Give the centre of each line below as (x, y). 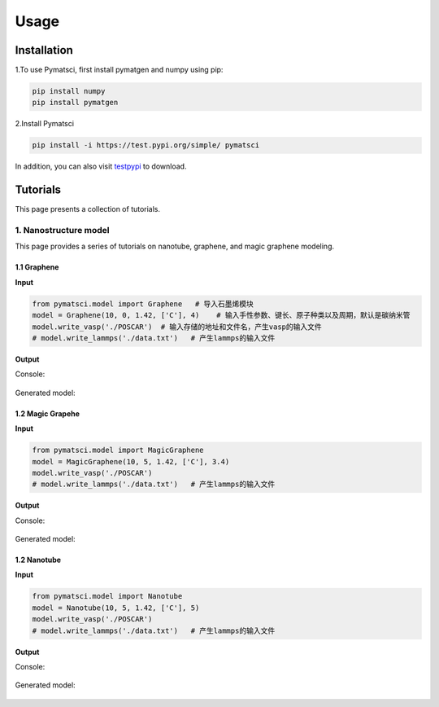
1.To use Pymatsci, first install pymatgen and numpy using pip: (119, 70)
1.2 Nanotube (38, 560)
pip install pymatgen (75, 103)
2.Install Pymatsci (45, 124)
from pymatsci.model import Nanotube (107, 596)
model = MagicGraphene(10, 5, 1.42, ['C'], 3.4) (131, 461)
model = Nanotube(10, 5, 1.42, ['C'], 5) (116, 608)
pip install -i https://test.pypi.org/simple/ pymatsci (146, 145)
